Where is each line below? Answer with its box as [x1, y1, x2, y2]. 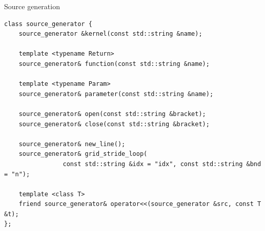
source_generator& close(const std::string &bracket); [18, 120, 210, 128]
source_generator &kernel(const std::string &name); [18, 30, 202, 38]
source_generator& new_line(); [18, 140, 126, 148]
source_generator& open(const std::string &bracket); [18, 110, 206, 118]
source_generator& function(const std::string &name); [18, 60, 210, 67]
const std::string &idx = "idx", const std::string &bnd [63, 160, 261, 168]
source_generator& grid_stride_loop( [18, 150, 148, 158]
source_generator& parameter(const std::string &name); [18, 90, 214, 98]
